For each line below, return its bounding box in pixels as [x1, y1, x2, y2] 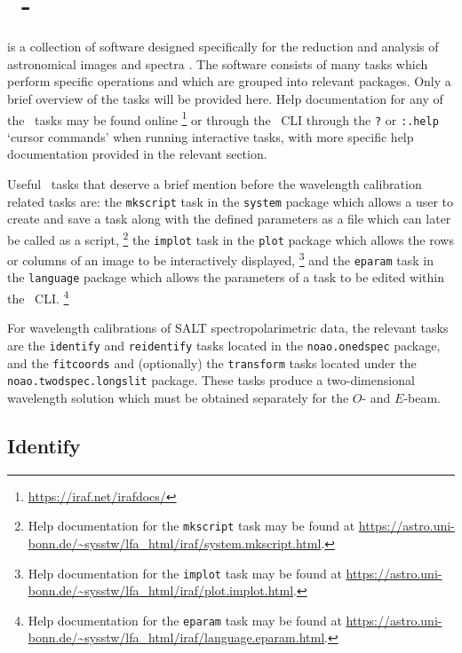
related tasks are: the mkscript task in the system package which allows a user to [7, 192, 454, 210]
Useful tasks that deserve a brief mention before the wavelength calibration [7, 175, 422, 193]
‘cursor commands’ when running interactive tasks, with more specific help [7, 127, 414, 146]
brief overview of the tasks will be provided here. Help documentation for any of [7, 89, 443, 107]
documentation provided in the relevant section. [7, 145, 267, 163]
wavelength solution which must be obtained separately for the [7, 388, 349, 406]
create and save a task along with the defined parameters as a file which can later [7, 209, 451, 228]
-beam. [403, 388, 442, 406]
